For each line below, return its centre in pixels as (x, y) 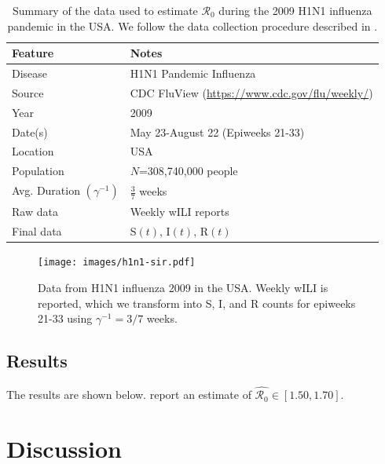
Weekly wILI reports (180, 212)
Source (28, 92)
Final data (37, 231)
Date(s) (30, 132)
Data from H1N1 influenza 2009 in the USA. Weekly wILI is (183, 287)
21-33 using (65, 318)
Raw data (35, 212)
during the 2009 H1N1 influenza (295, 10)
